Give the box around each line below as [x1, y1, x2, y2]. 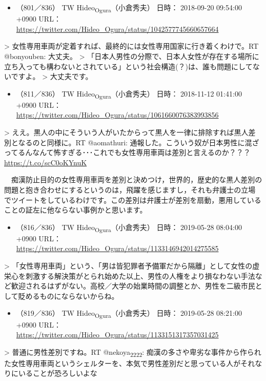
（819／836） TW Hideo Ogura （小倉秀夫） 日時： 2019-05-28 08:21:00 [16, 308, 242, 320]
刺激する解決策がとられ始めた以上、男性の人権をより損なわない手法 [25, 270, 255, 281]
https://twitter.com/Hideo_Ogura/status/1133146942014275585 [16, 243, 219, 254]
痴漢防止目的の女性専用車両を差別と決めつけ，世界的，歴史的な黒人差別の [11, 174, 262, 185]
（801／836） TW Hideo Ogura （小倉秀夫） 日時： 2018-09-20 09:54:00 [16, 2, 242, 14]
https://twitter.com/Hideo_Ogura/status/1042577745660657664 [16, 23, 219, 34]
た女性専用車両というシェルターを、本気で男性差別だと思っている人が [4, 357, 241, 368]
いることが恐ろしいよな [18, 368, 97, 378]
